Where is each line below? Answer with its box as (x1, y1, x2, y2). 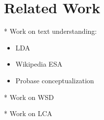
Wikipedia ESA (15, 59, 62, 69)
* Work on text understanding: (4, 26, 97, 36)
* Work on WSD (4, 92, 54, 102)
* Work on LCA (4, 108, 52, 119)
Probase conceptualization (15, 75, 94, 85)
